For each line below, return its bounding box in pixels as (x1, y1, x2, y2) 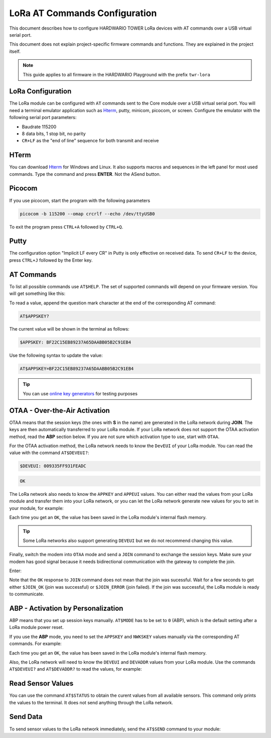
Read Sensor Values (9, 679, 74, 688)
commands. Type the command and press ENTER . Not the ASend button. (9, 171, 161, 177)
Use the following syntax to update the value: (9, 352, 103, 359)
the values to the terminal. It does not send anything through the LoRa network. (9, 699, 173, 705)
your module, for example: (9, 505, 64, 511)
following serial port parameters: (9, 115, 77, 121)
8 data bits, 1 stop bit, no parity (22, 131, 86, 137)
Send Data (9, 712, 43, 721)
